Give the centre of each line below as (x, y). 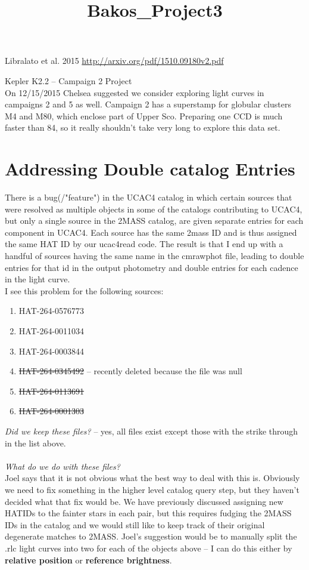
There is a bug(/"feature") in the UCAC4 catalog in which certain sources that (149, 197)
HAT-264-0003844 (51, 351)
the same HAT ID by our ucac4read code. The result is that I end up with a (144, 244)
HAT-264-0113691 (51, 391)
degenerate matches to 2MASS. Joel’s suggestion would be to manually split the (151, 536)
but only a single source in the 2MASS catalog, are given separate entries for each (154, 221)
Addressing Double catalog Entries (150, 169)
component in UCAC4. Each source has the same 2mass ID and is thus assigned (151, 232)
